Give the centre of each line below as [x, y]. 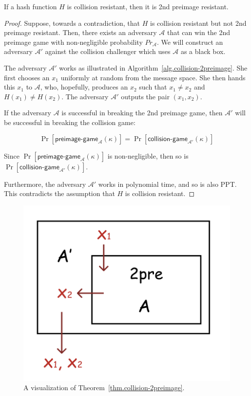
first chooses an [27, 77]
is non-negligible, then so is [148, 155]
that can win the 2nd [199, 32]
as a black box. [203, 51]
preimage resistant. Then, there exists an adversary [80, 32]
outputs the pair [145, 96]
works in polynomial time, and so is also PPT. [167, 184]
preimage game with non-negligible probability [73, 42]
